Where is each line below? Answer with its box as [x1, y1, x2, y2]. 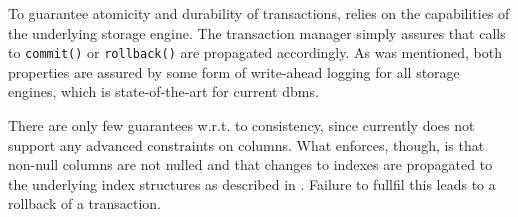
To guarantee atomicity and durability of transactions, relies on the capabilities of [8, 3, 510, 23]
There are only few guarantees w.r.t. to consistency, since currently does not [8, 115, 475, 136]
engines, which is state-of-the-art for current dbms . [8, 81, 319, 102]
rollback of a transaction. [8, 193, 162, 214]
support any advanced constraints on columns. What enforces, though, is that [8, 134, 485, 155]
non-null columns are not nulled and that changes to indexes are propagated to [8, 154, 493, 175]
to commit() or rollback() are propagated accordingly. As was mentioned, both [8, 42, 502, 63]
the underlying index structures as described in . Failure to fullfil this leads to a [8, 173, 496, 194]
